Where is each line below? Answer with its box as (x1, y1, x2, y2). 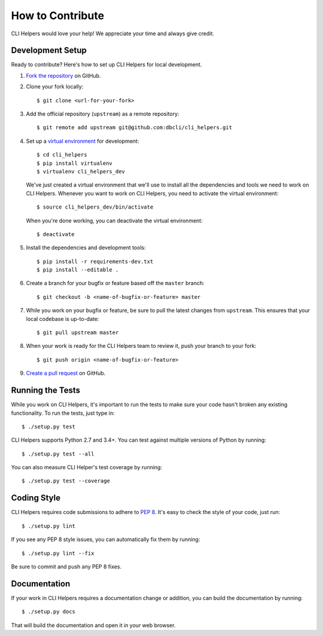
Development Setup (11, 45, 87, 56)
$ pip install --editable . (36, 267, 119, 273)
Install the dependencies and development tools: (26, 244, 146, 251)
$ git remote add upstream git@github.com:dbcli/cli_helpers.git (36, 124, 233, 131)
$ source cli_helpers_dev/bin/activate (36, 204, 154, 210)
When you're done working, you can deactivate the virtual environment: (26, 217, 203, 224)
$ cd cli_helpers (36, 151, 87, 158)
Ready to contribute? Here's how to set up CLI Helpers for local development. (11, 61, 202, 68)
